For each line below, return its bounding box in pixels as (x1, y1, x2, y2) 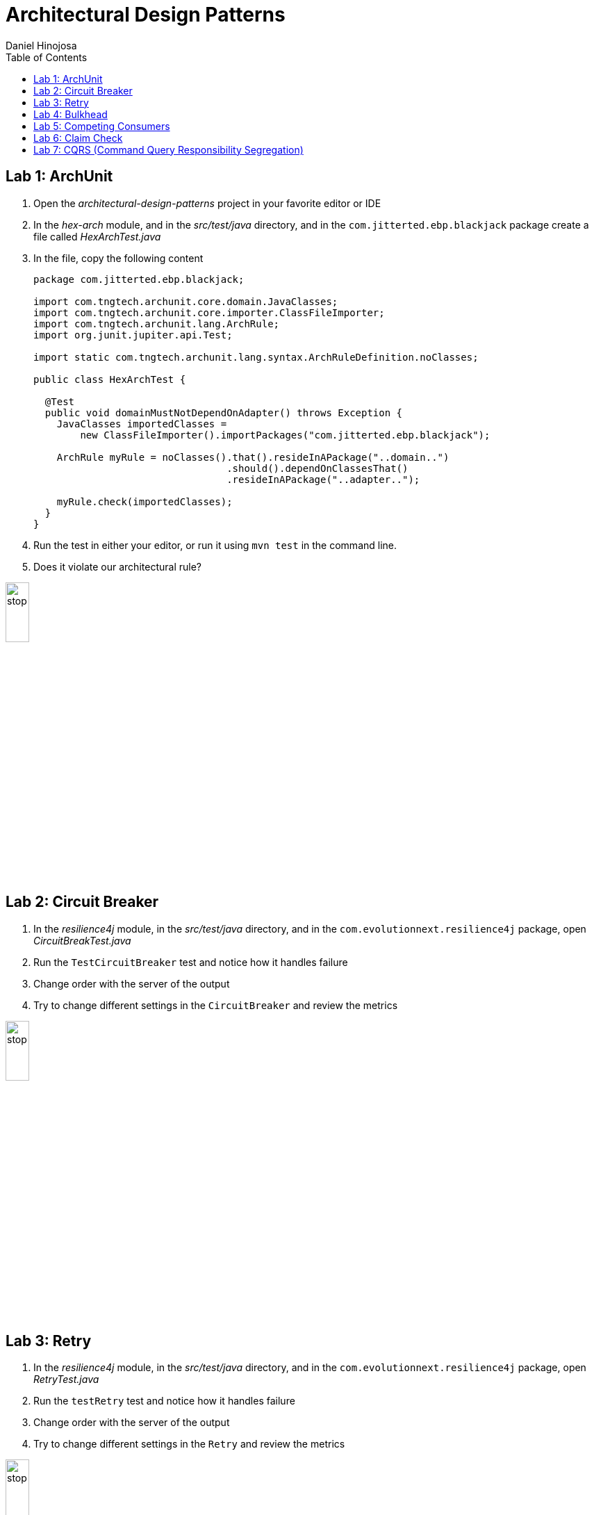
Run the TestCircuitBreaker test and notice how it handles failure (33, 956, 348, 968)
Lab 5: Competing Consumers (33, 120, 170, 132)
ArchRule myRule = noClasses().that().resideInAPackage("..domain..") (56, 451, 449, 463)
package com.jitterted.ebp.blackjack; (33, 273, 245, 285)
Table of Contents (6, 51, 88, 63)
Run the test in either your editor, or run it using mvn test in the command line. (33, 539, 397, 551)
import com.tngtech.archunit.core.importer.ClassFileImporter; (33, 306, 385, 318)
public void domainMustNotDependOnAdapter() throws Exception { (44, 407, 403, 418)
